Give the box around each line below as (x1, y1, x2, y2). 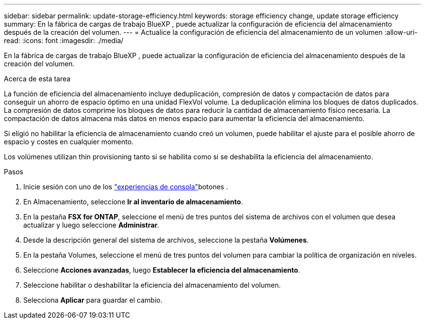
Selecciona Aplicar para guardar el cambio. (23, 296, 163, 304)
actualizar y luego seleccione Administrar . (23, 221, 160, 229)
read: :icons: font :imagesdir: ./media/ (4, 36, 124, 45)
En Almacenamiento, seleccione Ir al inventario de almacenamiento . (23, 198, 243, 206)
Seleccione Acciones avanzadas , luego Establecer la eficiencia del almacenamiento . (23, 266, 300, 274)
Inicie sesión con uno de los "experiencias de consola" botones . (23, 183, 228, 191)
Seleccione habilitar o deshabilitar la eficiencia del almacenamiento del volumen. (23, 281, 281, 289)
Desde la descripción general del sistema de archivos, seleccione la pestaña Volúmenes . (23, 236, 309, 244)
